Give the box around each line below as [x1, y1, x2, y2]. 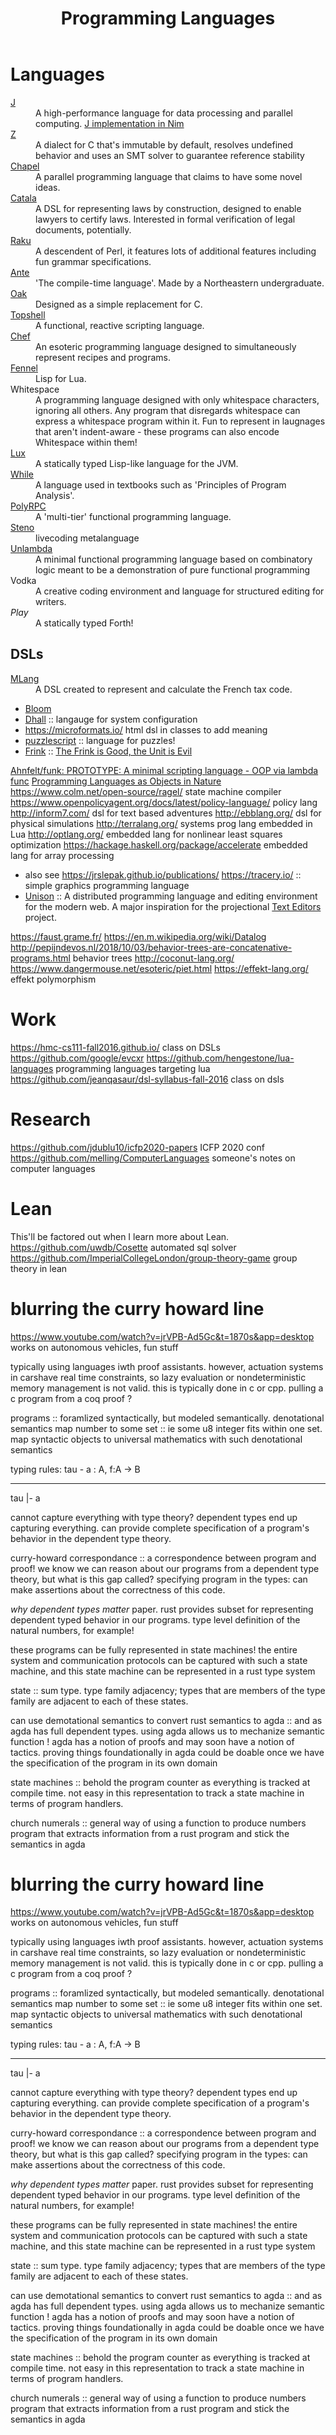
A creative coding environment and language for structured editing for [35, 585, 325, 597]
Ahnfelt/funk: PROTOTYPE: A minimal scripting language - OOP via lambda [10, 764, 319, 776]
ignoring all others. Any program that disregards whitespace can [35, 404, 301, 416]
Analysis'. [35, 489, 75, 501]
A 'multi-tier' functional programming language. [35, 510, 232, 522]
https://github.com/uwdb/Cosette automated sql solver [10, 1241, 237, 1253]
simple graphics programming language [24, 879, 190, 891]
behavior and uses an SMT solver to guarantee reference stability [35, 149, 305, 161]
